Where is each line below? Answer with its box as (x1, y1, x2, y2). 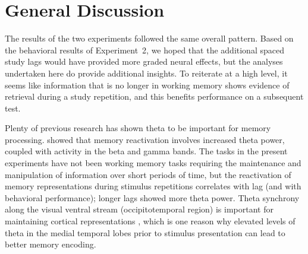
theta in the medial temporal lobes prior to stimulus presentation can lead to (5, 226, 285, 239)
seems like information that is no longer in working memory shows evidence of (5, 78, 290, 91)
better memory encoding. (5, 238, 96, 250)
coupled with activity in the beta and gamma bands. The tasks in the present (5, 145, 288, 157)
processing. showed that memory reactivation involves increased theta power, (5, 133, 285, 145)
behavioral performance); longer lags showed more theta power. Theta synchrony (5, 191, 300, 204)
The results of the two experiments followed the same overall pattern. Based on (5, 32, 294, 45)
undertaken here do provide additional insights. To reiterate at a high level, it (5, 66, 288, 79)
